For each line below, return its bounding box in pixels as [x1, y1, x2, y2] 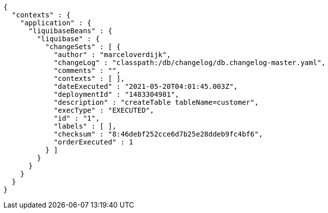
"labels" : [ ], [54, 122, 117, 130]
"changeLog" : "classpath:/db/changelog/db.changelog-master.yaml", [54, 59, 326, 67]
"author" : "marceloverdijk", [54, 51, 171, 59]
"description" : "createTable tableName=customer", [54, 98, 259, 106]
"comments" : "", [54, 67, 121, 74]
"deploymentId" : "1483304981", [54, 90, 180, 98]
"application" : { [20, 19, 92, 27]
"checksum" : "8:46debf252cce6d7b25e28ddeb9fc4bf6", [54, 130, 263, 138]
